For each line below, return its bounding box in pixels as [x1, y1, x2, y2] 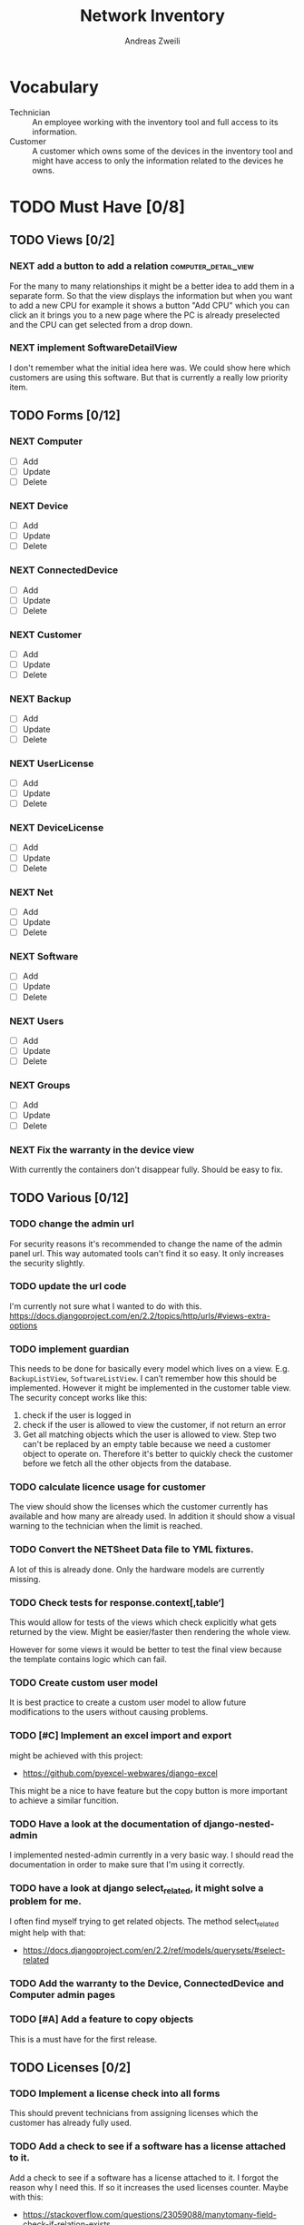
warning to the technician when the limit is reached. [9, 1521, 202, 1531]
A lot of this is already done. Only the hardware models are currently [9, 1563, 265, 1575]
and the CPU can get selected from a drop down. [9, 319, 193, 330]
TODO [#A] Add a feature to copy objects [9, 2013, 193, 2025]
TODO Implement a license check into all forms [9, 2087, 221, 2100]
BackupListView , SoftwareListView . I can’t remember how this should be [9, 1373, 277, 1384]
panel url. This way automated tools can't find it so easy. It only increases [9, 1247, 284, 1258]
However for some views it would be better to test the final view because [9, 1644, 282, 1655]
